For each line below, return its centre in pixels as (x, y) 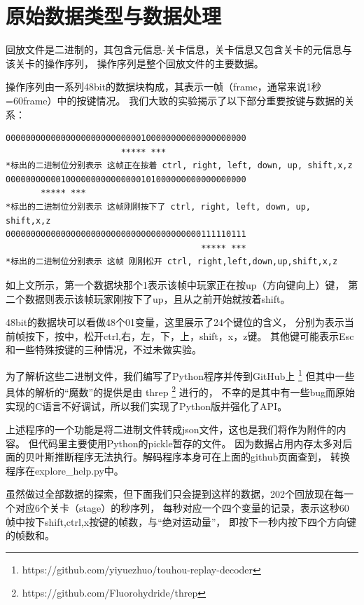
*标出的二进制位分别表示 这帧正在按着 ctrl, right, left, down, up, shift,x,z (179, 166)
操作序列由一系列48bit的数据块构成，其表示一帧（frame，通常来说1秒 (163, 87)
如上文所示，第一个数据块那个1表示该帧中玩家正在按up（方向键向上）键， (175, 285)
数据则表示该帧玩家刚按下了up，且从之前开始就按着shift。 (157, 298)
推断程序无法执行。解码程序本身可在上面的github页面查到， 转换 (202, 457)
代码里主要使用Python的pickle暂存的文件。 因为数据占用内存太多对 (190, 443)
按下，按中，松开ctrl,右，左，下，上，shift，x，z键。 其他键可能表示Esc (189, 335)
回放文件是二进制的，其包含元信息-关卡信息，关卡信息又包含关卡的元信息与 (179, 49)
